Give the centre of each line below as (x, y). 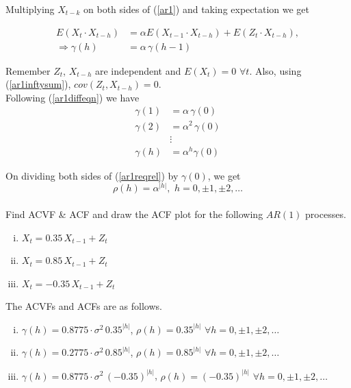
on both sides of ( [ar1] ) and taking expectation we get (197, 9)
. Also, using (275, 70)
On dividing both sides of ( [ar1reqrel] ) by (92, 175)
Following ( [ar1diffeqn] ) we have (73, 97)
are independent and (138, 70)
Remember (28, 70)
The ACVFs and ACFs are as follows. (84, 306)
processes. (326, 214)
